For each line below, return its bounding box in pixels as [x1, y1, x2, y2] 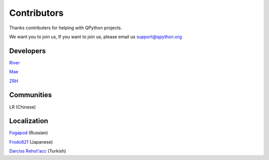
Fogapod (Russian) [9, 130, 48, 136]
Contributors [9, 7, 64, 18]
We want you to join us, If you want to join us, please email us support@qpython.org [9, 34, 182, 40]
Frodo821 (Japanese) [9, 139, 53, 145]
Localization [9, 117, 48, 125]
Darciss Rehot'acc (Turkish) [9, 148, 67, 154]
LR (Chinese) [9, 104, 36, 110]
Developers [9, 47, 46, 55]
